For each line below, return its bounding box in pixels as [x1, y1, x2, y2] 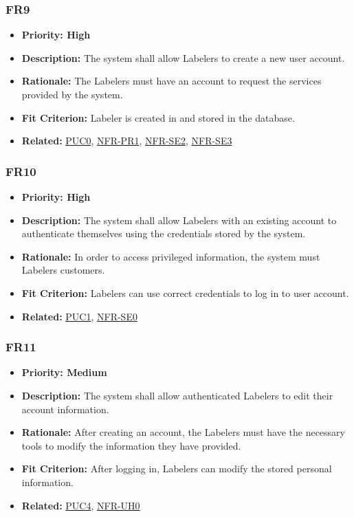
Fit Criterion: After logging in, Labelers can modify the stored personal [21, 461, 332, 476]
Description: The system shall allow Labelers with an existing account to [21, 212, 337, 227]
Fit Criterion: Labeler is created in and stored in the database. [21, 110, 295, 124]
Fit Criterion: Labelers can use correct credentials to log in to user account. [21, 285, 349, 300]
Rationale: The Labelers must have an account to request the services [21, 74, 322, 88]
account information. [21, 401, 109, 416]
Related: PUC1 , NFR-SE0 [21, 309, 137, 323]
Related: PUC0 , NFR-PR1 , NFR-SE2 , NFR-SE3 [21, 133, 232, 148]
